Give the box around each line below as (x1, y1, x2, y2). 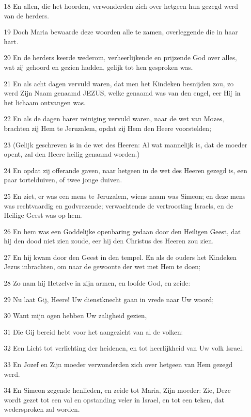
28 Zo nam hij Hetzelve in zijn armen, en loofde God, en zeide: (4, 278, 190, 288)
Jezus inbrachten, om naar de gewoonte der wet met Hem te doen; (4, 261, 201, 272)
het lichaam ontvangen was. (4, 97, 86, 107)
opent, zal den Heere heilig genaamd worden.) (4, 149, 140, 159)
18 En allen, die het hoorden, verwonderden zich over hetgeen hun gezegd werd (4, 1, 238, 11)
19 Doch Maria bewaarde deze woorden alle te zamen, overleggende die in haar (4, 27, 238, 37)
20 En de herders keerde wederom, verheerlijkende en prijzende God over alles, (4, 52, 237, 63)
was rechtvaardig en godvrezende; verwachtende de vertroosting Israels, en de (4, 200, 234, 210)
